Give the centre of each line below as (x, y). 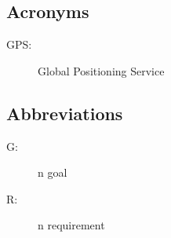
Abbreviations (65, 113)
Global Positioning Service (101, 70)
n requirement (71, 225)
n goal (53, 172)
